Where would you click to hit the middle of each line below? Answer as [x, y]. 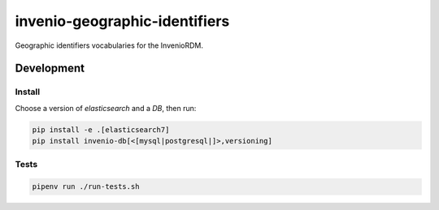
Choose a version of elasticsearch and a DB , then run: [106, 108]
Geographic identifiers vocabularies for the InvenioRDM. [109, 45]
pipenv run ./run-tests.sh [86, 187]
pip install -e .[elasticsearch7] [101, 129]
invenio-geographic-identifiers [122, 21]
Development [50, 69]
